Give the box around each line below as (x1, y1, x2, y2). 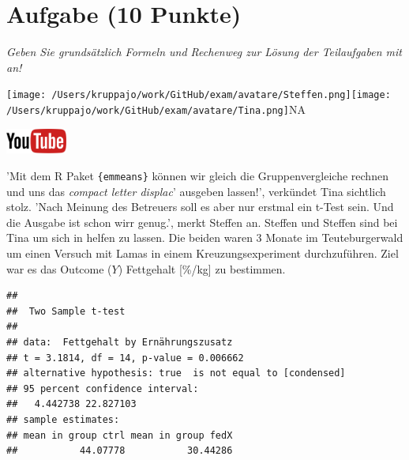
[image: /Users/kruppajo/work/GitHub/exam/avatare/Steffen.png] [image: (6, 89, 391, 101)
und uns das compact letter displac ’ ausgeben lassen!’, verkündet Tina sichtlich (6, 183, 386, 199)
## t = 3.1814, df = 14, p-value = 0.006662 (6, 352, 244, 364)
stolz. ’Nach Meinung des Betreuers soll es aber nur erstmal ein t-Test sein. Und (6, 198, 394, 215)
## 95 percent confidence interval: (6, 383, 199, 394)
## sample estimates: (6, 414, 120, 425)
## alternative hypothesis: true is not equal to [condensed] (6, 368, 346, 379)
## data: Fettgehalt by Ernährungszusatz (6, 337, 233, 349)
